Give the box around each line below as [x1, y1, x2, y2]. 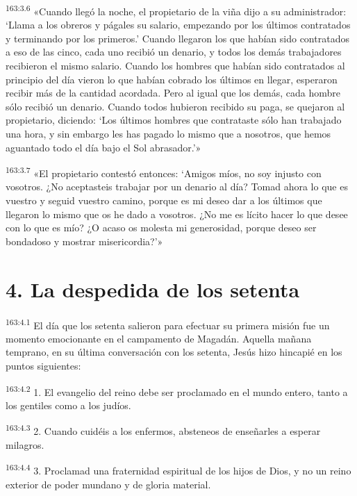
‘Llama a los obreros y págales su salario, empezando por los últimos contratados [6, 17, 351, 32]
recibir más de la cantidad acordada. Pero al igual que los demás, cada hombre [6, 85, 341, 100]
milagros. [6, 437, 44, 452]
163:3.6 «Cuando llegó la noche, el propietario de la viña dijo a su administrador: [6, 2, 347, 18]
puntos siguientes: [6, 358, 81, 372]
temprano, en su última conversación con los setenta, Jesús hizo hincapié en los [6, 345, 342, 359]
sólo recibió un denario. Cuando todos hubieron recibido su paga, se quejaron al [6, 99, 345, 113]
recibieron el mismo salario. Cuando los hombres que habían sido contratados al [6, 58, 345, 73]
